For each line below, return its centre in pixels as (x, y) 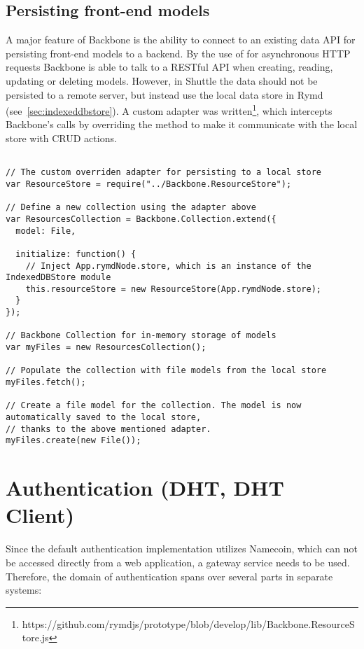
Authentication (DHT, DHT (145, 488)
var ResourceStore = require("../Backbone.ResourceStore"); (149, 184)
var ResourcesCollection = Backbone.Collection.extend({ (141, 219)
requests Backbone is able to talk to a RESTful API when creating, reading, (169, 67)
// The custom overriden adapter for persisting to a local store (164, 173)
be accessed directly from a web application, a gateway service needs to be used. (178, 562)
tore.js (35, 637)
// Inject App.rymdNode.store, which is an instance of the (168, 266)
